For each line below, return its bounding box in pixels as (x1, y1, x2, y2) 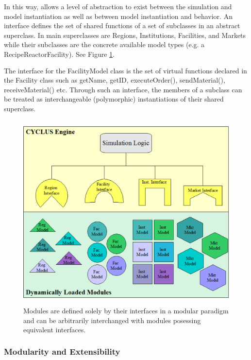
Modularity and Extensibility (4, 345, 120, 357)
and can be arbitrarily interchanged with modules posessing (23, 315, 201, 325)
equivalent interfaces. (23, 325, 86, 335)
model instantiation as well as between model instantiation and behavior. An (4, 11, 233, 21)
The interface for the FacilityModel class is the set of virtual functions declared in (4, 65, 247, 75)
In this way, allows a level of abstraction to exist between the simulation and (4, 1, 232, 11)
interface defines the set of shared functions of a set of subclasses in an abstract (4, 20, 240, 31)
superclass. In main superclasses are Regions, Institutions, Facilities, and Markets (4, 30, 246, 40)
